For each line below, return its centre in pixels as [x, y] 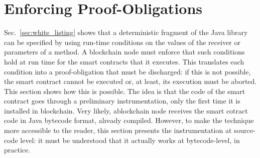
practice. [17, 150]
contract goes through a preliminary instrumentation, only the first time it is [122, 101]
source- [245, 130]
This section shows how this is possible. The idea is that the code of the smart [125, 91]
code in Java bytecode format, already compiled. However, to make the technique [129, 120]
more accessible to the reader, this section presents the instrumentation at [118, 130]
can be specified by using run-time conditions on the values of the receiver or [122, 42]
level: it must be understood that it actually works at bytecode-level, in [130, 140]
